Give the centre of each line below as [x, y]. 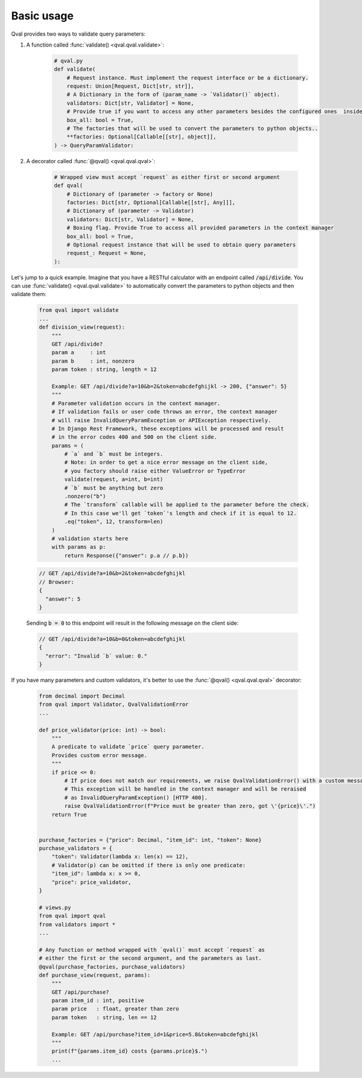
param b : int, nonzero [93, 361]
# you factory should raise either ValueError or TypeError [155, 471]
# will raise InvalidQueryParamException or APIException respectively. [161, 420]
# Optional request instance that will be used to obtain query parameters [181, 244]
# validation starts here [90, 539]
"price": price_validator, [92, 882]
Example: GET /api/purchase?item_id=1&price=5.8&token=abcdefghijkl [155, 1034]
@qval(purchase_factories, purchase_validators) [112, 967]
